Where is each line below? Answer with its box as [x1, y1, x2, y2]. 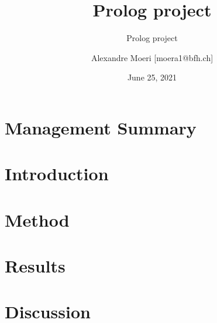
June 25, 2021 [127, 71, 177, 83]
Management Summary [5, 115, 197, 139]
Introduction [5, 161, 109, 186]
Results [5, 254, 66, 278]
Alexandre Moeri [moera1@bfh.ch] [91, 51, 213, 63]
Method [5, 207, 70, 231]
